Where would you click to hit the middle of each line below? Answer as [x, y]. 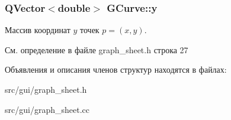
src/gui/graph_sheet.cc [47, 109]
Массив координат [38, 30]
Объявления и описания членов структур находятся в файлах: [116, 69]
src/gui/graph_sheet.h [46, 89]
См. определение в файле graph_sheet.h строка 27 [97, 49]
